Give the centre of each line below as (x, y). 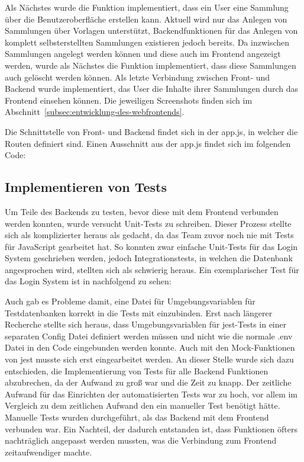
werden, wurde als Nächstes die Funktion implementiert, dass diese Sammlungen (151, 65)
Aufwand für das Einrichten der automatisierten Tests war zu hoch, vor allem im (151, 394)
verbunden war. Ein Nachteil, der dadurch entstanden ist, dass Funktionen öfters (151, 429)
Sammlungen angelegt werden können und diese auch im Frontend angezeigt (143, 54)
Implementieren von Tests (86, 187)
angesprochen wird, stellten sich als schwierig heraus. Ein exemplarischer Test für (152, 269)
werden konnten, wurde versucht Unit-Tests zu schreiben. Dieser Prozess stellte (148, 223)
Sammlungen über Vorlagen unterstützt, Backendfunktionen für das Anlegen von (151, 31)
